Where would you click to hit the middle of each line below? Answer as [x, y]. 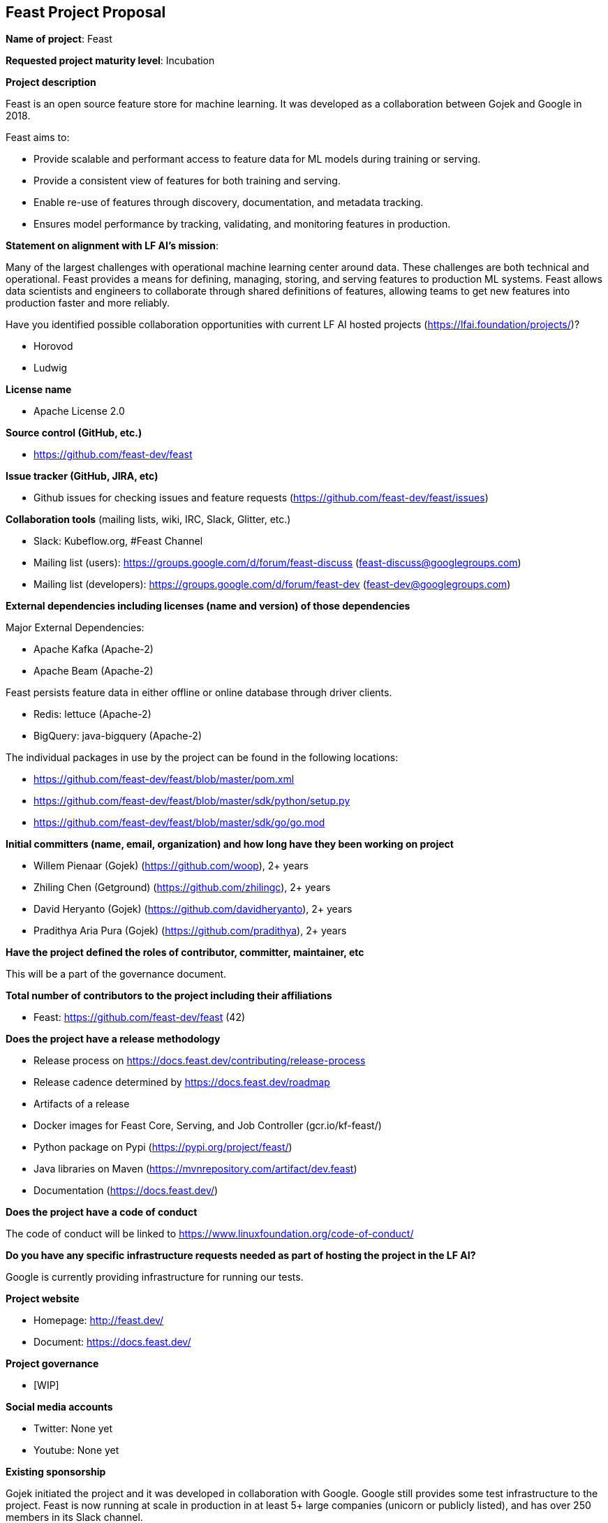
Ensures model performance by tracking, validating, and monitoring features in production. [242, 224]
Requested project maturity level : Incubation [110, 61]
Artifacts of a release [82, 1104]
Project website [43, 1299]
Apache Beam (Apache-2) [94, 671]
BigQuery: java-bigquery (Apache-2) [118, 736]
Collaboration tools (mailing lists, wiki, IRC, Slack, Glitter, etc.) [148, 520]
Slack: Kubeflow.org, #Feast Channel [118, 541]
